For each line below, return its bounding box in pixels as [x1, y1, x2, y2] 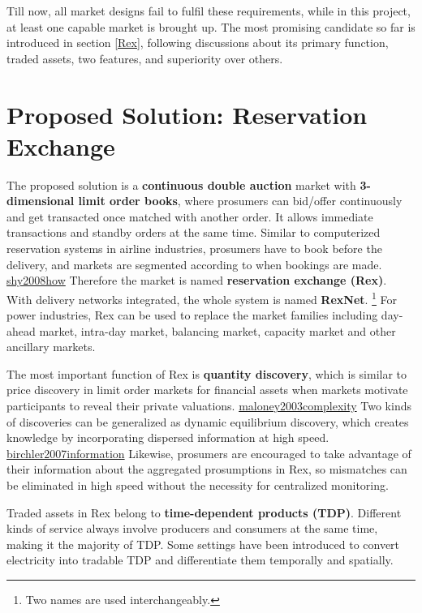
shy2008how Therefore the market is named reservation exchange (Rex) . [6, 272, 387, 289]
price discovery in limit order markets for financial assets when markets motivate [6, 381, 408, 398]
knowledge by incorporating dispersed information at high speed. [6, 429, 329, 446]
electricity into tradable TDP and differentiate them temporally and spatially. [6, 551, 394, 568]
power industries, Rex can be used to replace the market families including [6, 306, 378, 324]
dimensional [6, 192, 75, 209]
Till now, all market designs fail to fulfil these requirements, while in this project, [6, 2, 411, 19]
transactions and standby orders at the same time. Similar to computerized [6, 224, 381, 241]
